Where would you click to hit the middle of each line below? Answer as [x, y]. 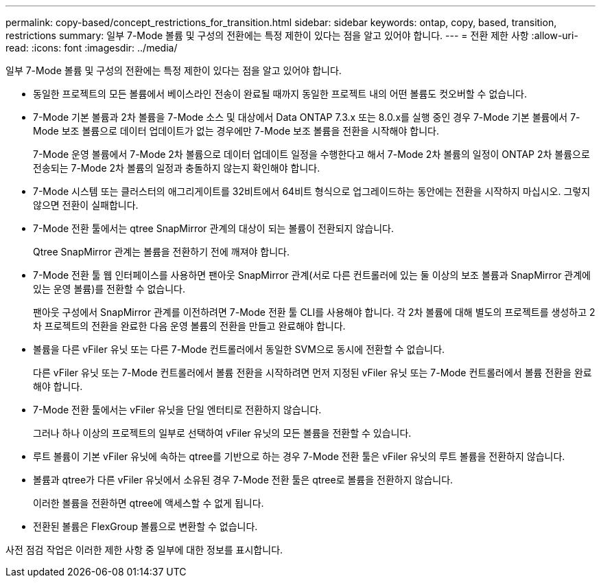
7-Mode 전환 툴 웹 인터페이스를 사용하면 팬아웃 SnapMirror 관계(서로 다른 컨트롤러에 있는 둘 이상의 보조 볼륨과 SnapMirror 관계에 [312, 275]
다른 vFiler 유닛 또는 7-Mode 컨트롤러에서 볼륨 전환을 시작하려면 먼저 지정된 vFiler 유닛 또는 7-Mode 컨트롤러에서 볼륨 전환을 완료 [313, 373]
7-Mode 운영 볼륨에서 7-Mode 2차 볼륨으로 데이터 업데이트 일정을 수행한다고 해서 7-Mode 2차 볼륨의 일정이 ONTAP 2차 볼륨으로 [311, 154]
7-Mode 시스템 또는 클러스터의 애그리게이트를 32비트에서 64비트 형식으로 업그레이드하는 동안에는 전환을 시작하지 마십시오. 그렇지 [312, 191]
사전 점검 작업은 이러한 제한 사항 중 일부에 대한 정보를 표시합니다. [144, 550]
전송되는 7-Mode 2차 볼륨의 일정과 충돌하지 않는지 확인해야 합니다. [177, 168]
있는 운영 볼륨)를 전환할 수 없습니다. [109, 289]
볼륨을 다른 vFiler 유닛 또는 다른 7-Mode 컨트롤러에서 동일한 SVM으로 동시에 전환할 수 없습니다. [239, 349]
